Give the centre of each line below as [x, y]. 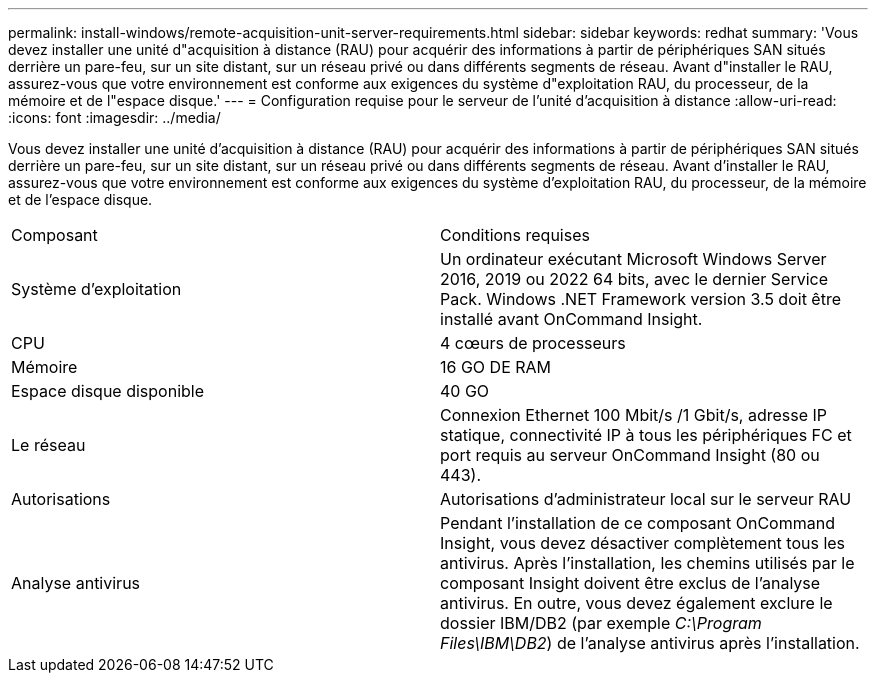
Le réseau [48, 445]
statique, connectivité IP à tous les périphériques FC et [646, 435]
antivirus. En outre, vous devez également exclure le [636, 603]
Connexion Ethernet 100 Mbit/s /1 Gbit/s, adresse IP [634, 415]
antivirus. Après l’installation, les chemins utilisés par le [647, 563]
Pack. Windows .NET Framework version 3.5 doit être [641, 299]
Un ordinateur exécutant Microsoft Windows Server [633, 259]
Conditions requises [515, 235]
